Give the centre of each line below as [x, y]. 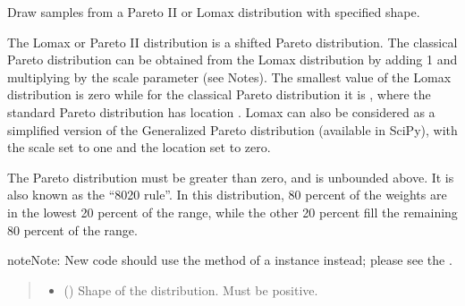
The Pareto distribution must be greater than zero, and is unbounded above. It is [231, 177]
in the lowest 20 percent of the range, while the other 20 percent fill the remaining [232, 212]
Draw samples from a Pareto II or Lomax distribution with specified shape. [214, 12]
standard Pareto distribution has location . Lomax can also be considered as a [221, 111]
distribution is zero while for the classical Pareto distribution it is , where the [219, 94]
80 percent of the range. [72, 229]
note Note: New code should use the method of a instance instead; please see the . [230, 260]
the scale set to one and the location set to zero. [139, 147]
